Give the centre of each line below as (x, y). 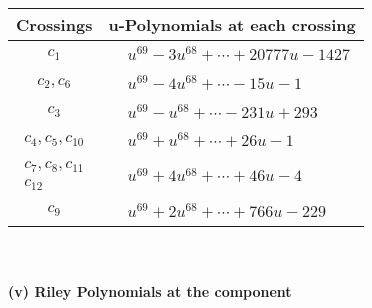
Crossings (54, 24)
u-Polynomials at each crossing (232, 24)
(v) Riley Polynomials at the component (150, 291)
